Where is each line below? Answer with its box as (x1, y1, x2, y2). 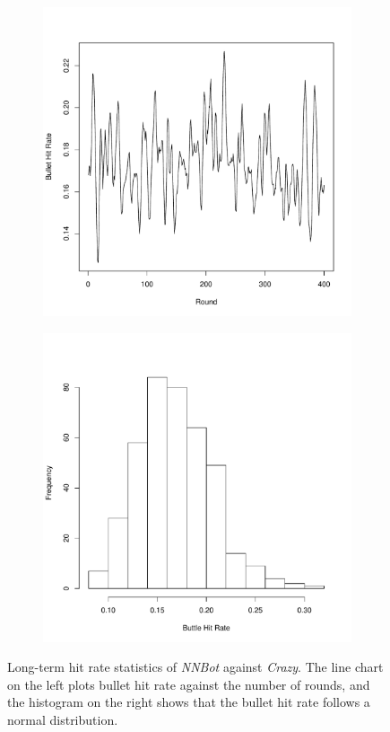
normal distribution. (7, 710, 118, 728)
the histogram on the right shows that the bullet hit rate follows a (7, 692, 370, 711)
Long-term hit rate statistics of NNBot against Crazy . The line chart (7, 657, 384, 676)
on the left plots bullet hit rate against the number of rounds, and (7, 675, 370, 693)
